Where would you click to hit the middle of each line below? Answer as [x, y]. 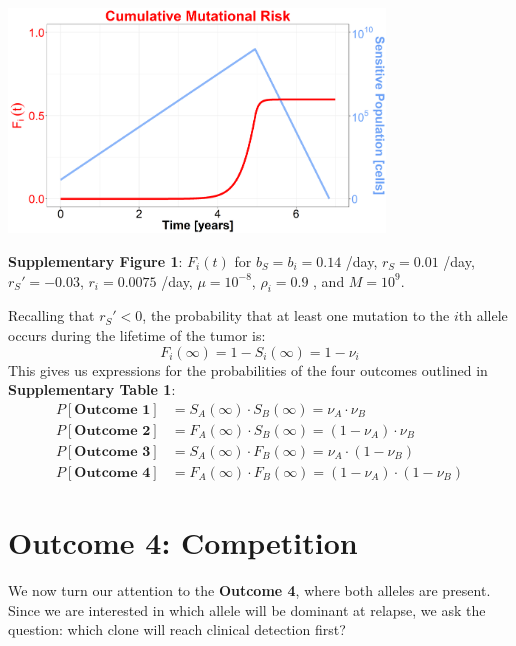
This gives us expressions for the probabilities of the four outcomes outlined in [248, 369]
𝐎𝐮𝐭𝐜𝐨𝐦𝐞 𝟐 [112, 430]
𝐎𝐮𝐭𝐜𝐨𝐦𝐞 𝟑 [112, 451]
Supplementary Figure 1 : [95, 260]
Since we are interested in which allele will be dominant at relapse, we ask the [247, 609]
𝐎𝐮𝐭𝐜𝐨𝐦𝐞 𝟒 [112, 472]
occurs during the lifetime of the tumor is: [137, 334]
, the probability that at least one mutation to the [296, 315]
